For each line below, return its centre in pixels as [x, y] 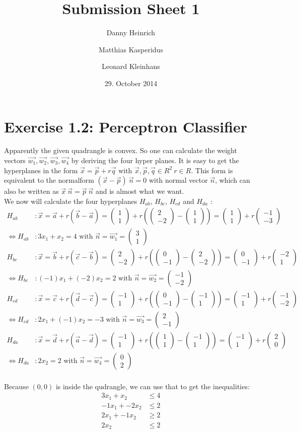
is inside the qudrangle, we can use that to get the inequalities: [153, 386]
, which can [233, 180]
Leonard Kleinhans [131, 66]
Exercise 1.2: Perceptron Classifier [126, 126]
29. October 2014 [131, 83]
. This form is [212, 170]
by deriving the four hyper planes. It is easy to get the [155, 160]
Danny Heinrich [131, 32]
